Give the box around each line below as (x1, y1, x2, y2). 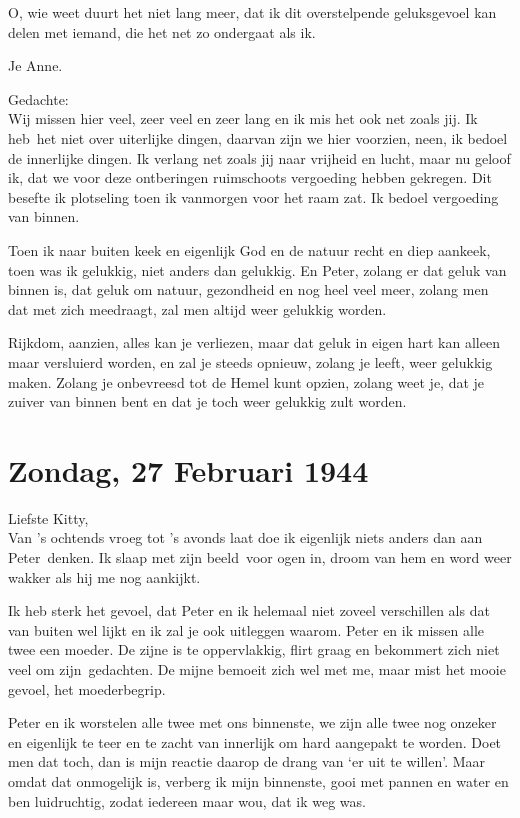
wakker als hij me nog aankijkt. (8, 566, 201, 587)
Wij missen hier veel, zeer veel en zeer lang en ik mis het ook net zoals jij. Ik (8, 108, 478, 129)
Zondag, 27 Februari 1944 (8, 449, 369, 490)
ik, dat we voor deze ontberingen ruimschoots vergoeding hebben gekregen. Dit (8, 167, 492, 188)
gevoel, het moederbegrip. (8, 678, 166, 699)
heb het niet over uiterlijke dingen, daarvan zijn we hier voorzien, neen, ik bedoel (8, 127, 508, 148)
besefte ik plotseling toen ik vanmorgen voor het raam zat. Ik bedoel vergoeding (8, 186, 499, 207)
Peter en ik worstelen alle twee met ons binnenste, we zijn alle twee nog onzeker (8, 712, 497, 733)
